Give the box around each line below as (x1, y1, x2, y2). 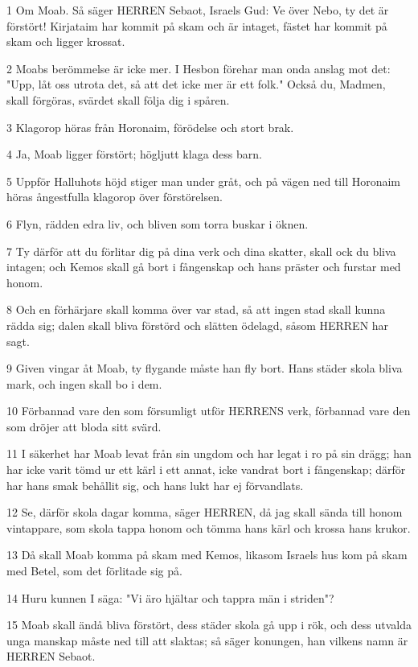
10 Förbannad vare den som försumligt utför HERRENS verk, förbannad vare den (6, 402, 411, 419)
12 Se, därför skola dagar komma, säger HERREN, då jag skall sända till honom (6, 504, 403, 521)
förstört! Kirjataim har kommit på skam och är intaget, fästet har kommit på (6, 17, 387, 34)
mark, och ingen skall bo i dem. (6, 375, 162, 392)
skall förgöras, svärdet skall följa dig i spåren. (6, 91, 230, 108)
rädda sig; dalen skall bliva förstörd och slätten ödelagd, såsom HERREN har (6, 316, 389, 333)
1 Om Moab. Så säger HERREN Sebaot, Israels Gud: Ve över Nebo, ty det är (6, 2, 389, 18)
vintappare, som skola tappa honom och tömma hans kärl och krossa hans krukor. (6, 519, 411, 536)
